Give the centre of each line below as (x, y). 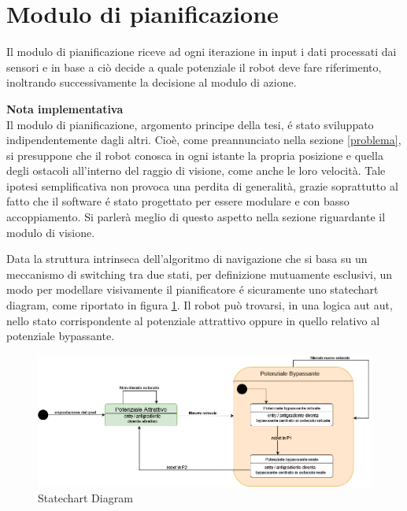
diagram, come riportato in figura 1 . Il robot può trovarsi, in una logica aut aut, (200, 305)
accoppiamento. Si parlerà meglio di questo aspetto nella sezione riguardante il (196, 217)
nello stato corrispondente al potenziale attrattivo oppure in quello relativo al (193, 320)
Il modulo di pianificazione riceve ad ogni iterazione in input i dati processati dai (202, 52)
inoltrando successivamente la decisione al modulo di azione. (152, 82)
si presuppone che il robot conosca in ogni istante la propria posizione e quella (195, 155)
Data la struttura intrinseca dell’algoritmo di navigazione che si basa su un (187, 259)
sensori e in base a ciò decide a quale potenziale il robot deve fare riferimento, (194, 67)
